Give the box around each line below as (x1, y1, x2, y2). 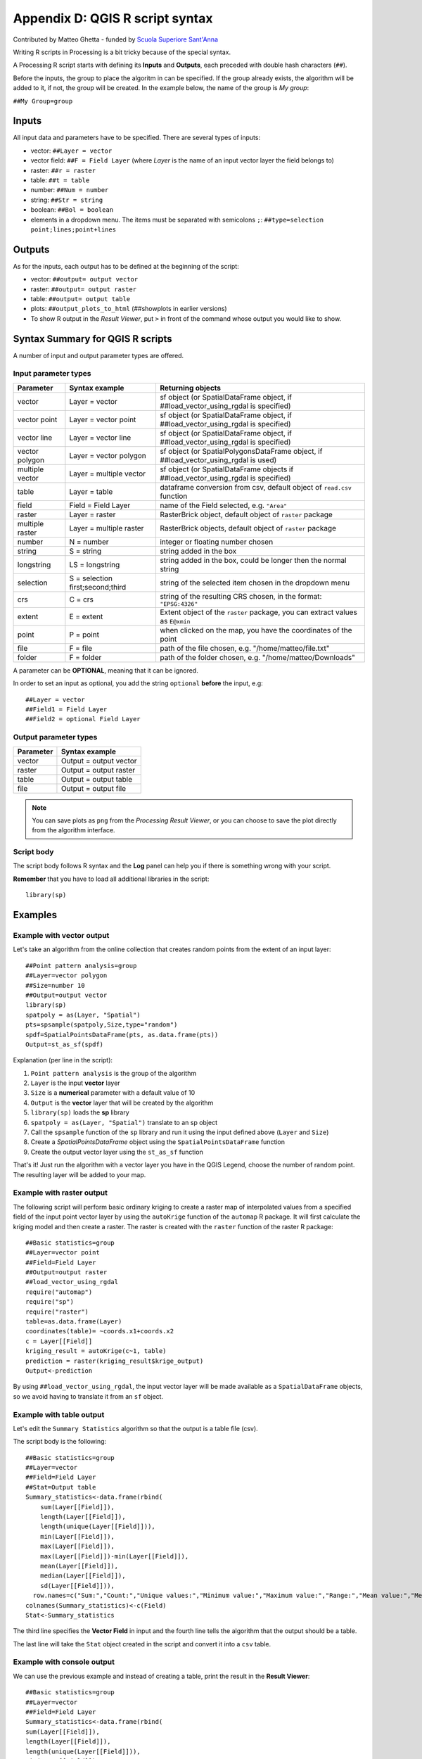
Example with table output (13, 1409, 105, 1419)
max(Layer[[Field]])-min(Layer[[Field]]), (39, 1552, 189, 1560)
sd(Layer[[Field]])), (39, 1582, 115, 1589)
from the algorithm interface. (32, 826, 115, 834)
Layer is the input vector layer (30, 1079, 120, 1087)
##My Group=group (13, 97, 73, 105)
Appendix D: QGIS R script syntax (13, 11, 213, 26)
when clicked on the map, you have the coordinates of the (159, 625, 352, 635)
